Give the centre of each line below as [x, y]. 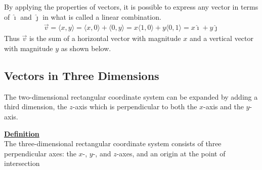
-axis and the [224, 107]
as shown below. [86, 48]
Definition [22, 133]
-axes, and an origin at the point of [171, 153]
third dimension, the [36, 107]
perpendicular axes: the [40, 153]
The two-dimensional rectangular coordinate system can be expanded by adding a [131, 96]
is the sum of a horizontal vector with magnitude [105, 38]
